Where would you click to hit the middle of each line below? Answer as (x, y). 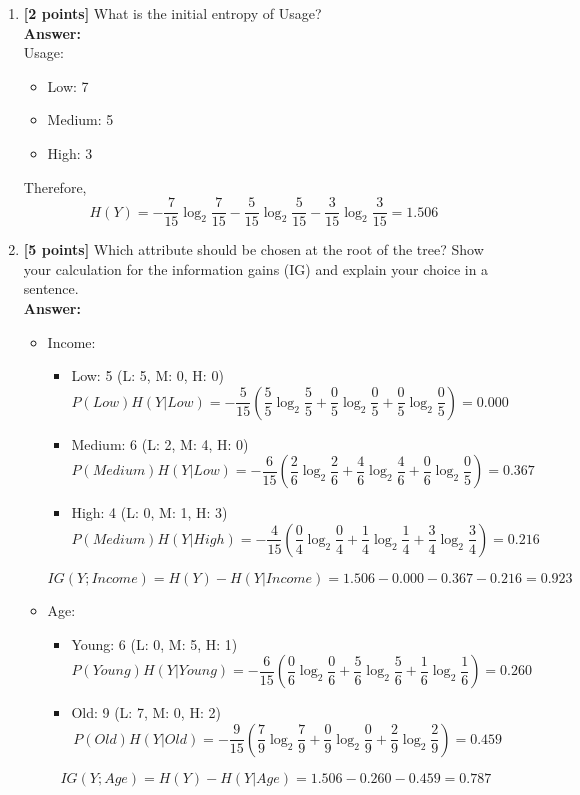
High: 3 (70, 152)
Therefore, (55, 186)
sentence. (51, 288)
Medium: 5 (80, 119)
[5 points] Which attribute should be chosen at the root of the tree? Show (253, 249)
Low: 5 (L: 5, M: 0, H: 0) (147, 375)
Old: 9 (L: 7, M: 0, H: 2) (146, 712)
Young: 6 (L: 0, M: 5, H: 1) (154, 643)
